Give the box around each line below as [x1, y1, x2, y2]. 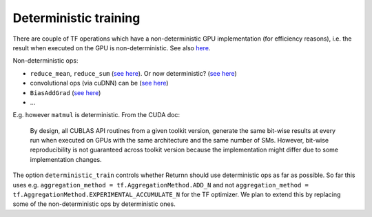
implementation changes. [30, 155, 103, 163]
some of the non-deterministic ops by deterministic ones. [12, 200, 176, 208]
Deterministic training [12, 10, 141, 25]
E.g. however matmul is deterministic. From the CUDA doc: [12, 111, 180, 119]
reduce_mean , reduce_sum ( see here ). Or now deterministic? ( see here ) [30, 69, 237, 77]
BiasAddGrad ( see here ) [30, 88, 101, 96]
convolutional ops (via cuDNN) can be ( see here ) [30, 79, 169, 87]
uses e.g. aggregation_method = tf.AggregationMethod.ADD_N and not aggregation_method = [12, 180, 309, 189]
